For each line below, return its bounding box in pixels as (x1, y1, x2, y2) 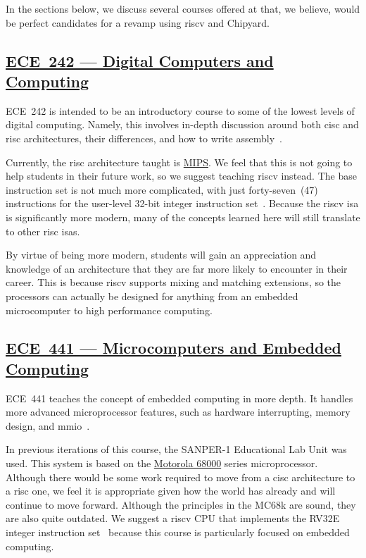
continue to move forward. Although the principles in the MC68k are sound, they (6, 497, 356, 512)
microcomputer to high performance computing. (6, 302, 213, 317)
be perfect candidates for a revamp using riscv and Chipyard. (6, 15, 270, 30)
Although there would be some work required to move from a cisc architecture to (6, 469, 355, 484)
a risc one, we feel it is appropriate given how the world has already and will (6, 483, 336, 498)
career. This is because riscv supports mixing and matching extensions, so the (6, 275, 341, 290)
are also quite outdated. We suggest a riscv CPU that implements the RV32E (6, 511, 340, 526)
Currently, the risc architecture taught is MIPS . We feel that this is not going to (6, 154, 353, 169)
